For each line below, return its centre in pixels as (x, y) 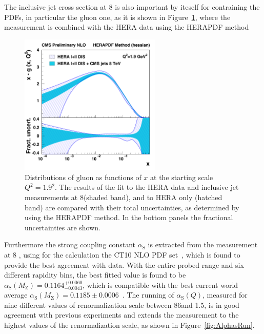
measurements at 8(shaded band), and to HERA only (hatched (124, 197)
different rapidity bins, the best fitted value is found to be (95, 275)
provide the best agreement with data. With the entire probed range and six (124, 264)
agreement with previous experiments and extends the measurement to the (121, 315)
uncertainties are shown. (63, 227)
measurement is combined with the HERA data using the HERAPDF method (127, 27)
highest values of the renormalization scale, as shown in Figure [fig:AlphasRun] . (129, 325)
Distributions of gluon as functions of (83, 177)
